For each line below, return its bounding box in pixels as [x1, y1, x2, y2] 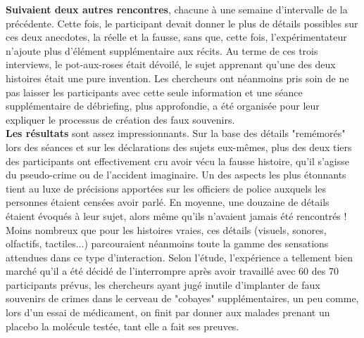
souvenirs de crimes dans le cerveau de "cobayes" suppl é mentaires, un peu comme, [6, 291, 359, 306]
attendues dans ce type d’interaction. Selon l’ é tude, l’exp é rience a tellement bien [6, 249, 353, 264]
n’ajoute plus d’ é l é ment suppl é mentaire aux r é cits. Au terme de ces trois [6, 43, 318, 58]
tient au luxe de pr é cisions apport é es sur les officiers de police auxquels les [6, 181, 326, 195]
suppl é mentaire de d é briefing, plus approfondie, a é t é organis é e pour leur [6, 98, 320, 113]
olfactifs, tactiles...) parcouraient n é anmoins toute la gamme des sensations [6, 236, 329, 251]
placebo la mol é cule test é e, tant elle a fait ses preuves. [6, 318, 239, 333]
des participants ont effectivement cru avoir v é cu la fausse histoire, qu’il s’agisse [6, 153, 350, 168]
